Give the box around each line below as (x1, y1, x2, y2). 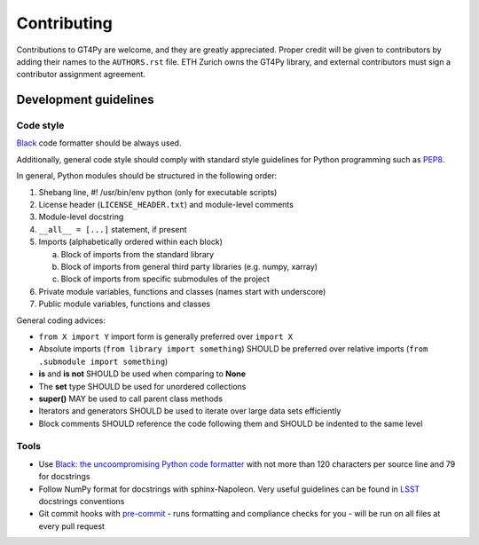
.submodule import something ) (38, 356, 169, 367)
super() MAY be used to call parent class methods (38, 393, 224, 404)
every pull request (38, 520, 106, 532)
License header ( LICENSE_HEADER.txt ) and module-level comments (38, 200, 294, 210)
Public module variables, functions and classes (38, 298, 211, 310)
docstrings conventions (38, 496, 125, 506)
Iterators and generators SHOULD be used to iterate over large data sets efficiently (38, 406, 342, 416)
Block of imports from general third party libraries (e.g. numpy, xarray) (60, 262, 318, 272)
